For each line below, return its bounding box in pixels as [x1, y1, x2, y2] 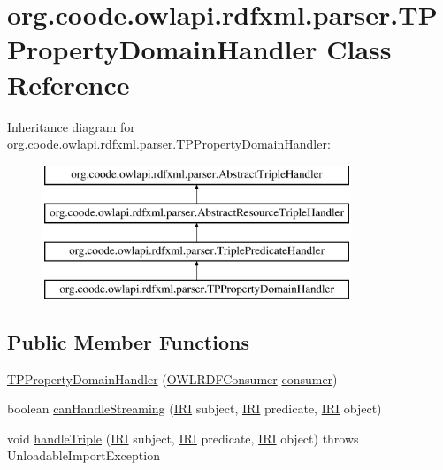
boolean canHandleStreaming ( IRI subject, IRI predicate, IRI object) [7, 399, 382, 418]
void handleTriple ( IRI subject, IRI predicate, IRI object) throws [7, 428, 359, 447]
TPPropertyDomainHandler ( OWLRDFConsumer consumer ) [7, 369, 338, 388]
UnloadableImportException [7, 446, 160, 465]
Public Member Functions [7, 327, 249, 355]
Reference [7, 65, 130, 102]
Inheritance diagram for [7, 117, 135, 135]
